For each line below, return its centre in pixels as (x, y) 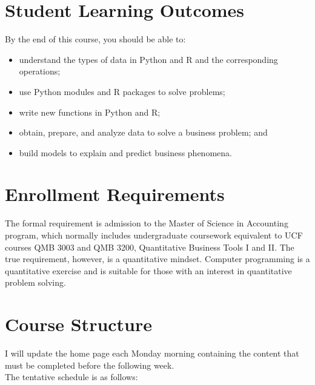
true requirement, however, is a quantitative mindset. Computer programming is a (157, 259)
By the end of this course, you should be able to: (95, 39)
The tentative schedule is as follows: (71, 377)
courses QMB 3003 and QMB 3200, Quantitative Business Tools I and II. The (150, 247)
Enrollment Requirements (115, 194)
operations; (40, 71)
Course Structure (79, 324)
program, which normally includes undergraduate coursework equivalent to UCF (154, 235)
